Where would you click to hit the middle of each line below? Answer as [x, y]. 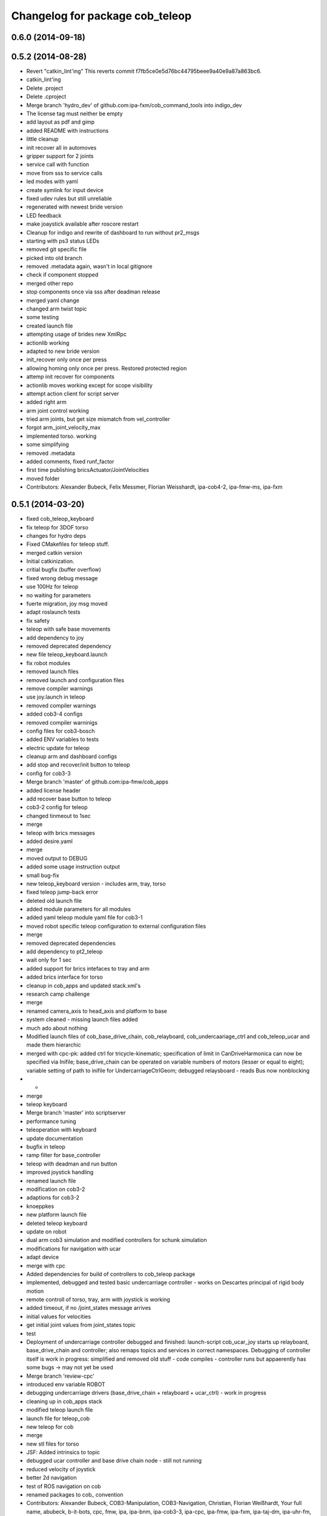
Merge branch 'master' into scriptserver [76, 1113]
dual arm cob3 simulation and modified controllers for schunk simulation [117, 1240]
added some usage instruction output [73, 867]
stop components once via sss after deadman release [93, 292]
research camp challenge [58, 994]
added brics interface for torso [64, 977]
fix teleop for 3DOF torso [58, 527]
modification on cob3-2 [56, 1189]
